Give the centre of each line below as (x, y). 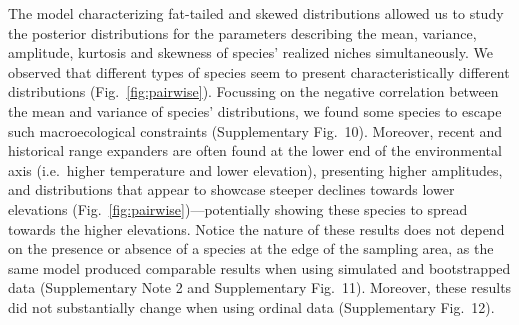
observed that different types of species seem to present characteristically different (259, 71)
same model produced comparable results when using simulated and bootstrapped (259, 267)
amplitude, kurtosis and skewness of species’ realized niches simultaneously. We (250, 52)
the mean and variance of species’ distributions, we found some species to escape (255, 110)
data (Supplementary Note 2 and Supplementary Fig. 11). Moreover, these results (260, 287)
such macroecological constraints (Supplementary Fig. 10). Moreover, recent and (255, 130)
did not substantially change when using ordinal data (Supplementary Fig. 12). (251, 306)
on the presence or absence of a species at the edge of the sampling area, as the (251, 248)
